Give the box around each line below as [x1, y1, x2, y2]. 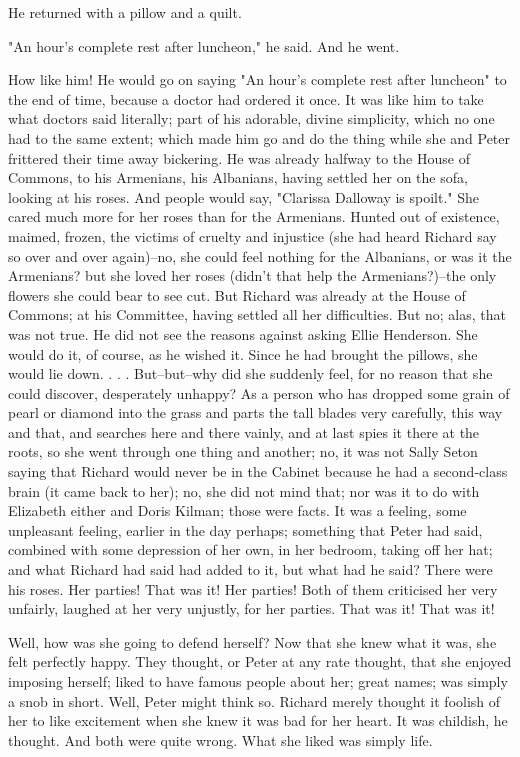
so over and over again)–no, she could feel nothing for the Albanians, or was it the [8, 245, 512, 266]
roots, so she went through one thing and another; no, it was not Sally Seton [8, 441, 478, 462]
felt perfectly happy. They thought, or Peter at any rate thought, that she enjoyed [8, 651, 512, 672]
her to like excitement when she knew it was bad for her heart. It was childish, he [8, 710, 508, 731]
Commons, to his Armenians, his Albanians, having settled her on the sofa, [8, 167, 468, 188]
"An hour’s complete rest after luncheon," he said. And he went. [8, 35, 400, 56]
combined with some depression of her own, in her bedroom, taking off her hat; [8, 539, 493, 560]
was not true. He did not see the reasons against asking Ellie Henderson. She [8, 323, 478, 344]
